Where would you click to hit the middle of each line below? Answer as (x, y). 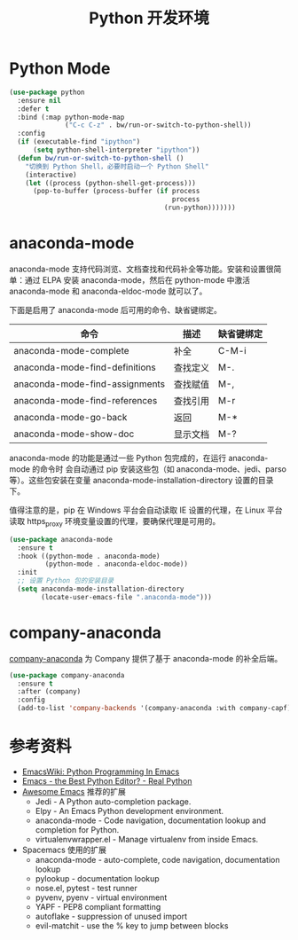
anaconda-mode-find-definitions (85, 367)
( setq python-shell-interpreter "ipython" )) (116, 150)
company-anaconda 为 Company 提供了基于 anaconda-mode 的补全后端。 (146, 658)
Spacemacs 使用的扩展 (64, 850)
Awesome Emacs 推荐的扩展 (74, 792)
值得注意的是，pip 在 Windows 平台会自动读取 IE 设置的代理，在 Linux (137, 510)
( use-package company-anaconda (67, 675)
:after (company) (49, 692)
